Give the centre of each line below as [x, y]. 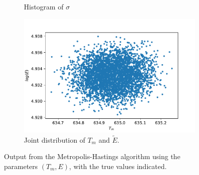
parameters [21, 166]
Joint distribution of [55, 139]
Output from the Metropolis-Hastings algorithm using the [92, 156]
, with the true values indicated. [118, 166]
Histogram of [44, 6]
